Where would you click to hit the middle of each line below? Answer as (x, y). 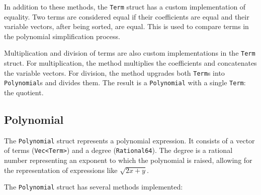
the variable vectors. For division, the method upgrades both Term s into (114, 72)
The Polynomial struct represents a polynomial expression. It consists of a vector (129, 140)
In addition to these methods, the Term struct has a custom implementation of (125, 7)
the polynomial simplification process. (62, 36)
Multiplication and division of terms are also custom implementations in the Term (130, 53)
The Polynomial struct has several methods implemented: (94, 187)
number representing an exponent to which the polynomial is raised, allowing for (128, 160)
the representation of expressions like (61, 170)
